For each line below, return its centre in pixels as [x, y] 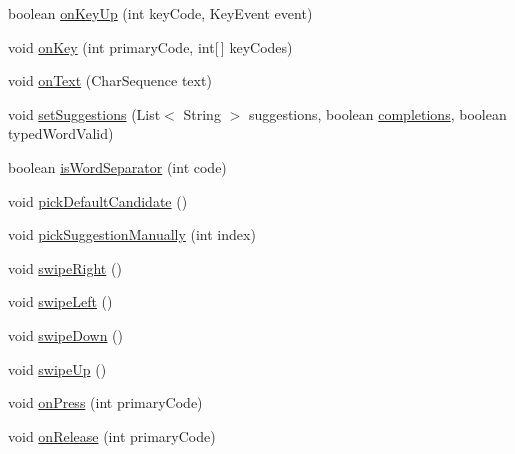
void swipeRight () [65, 267]
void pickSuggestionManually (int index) [132, 234]
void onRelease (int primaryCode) [112, 435]
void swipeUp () [57, 368]
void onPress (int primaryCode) [105, 402]
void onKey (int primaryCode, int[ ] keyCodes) [150, 46]
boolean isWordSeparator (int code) [117, 166]
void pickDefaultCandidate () [98, 200]
